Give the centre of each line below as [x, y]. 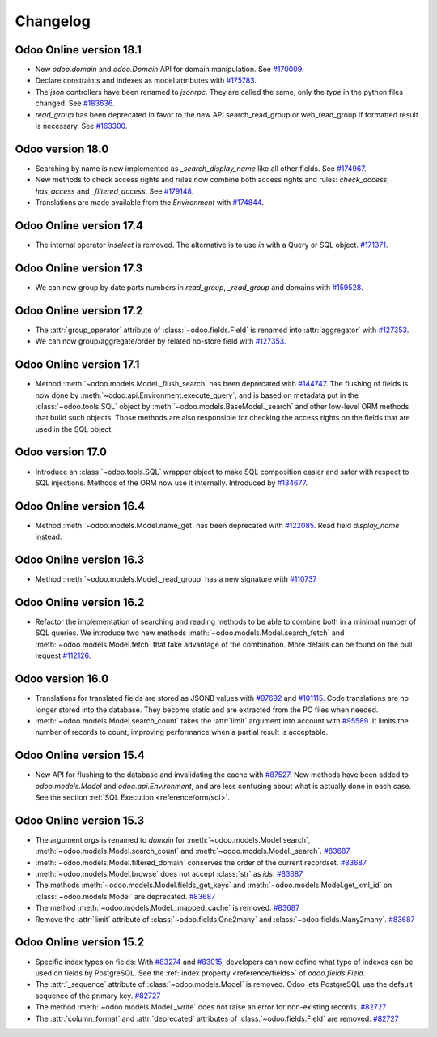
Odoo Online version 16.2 [80, 602]
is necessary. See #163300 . [81, 126]
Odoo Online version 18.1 [78, 50]
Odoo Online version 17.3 [79, 268]
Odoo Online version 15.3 [80, 820]
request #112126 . [63, 655]
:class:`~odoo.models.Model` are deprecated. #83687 [125, 896]
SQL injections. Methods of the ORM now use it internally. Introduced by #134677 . [171, 483]
